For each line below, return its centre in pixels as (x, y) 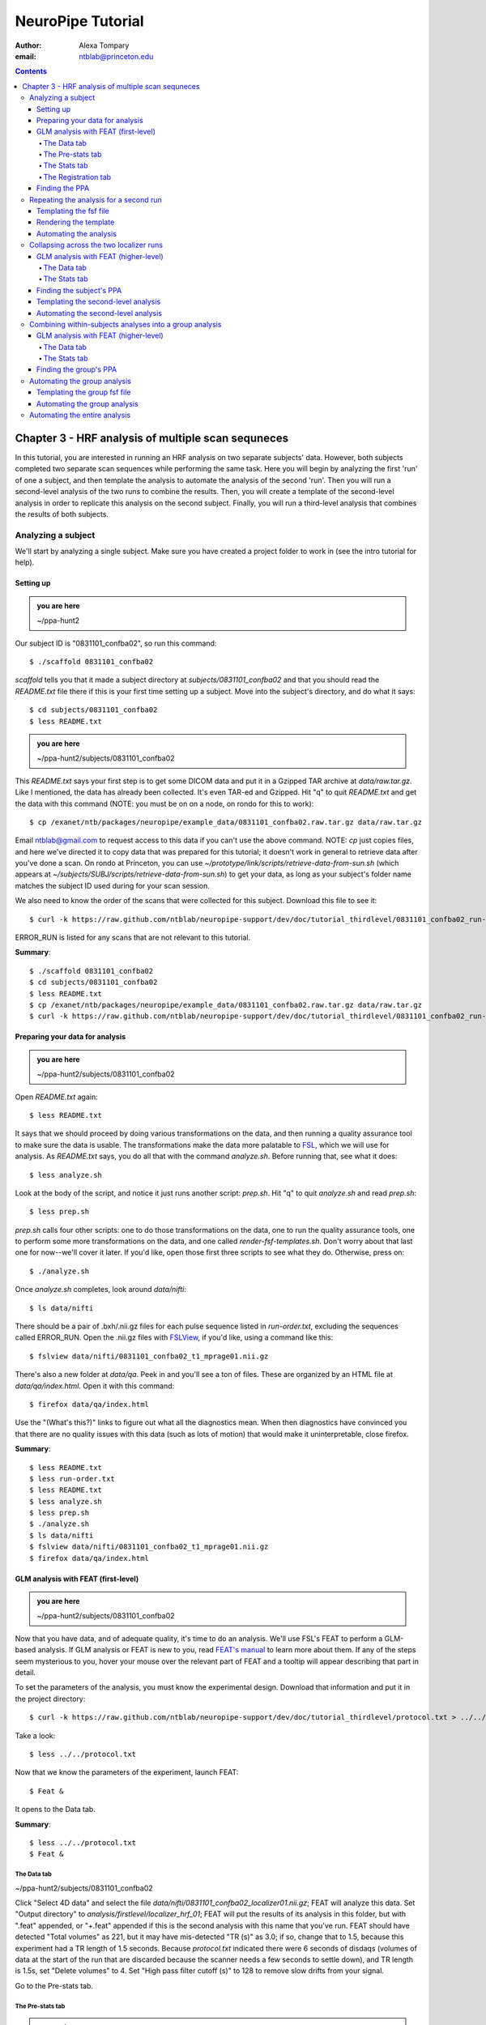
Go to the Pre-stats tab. (54, 1985)
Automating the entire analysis (80, 415)
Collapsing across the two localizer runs (96, 245)
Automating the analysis (77, 233)
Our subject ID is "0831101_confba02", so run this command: (116, 643)
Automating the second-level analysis (99, 313)
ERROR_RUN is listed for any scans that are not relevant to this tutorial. (133, 938)
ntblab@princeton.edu (116, 56)
